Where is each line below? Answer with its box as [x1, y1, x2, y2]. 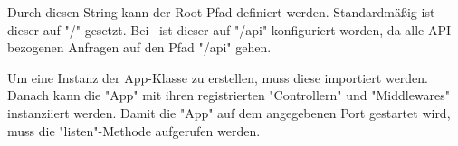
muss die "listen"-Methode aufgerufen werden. [7, 121, 261, 140]
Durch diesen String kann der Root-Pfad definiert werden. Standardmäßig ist [7, 3, 435, 21]
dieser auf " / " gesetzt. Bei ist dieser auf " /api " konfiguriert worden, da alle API [7, 20, 452, 39]
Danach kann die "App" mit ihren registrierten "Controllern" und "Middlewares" [7, 86, 451, 105]
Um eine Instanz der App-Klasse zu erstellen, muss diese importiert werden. [7, 68, 429, 87]
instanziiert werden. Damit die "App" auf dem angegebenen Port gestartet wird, [7, 103, 451, 122]
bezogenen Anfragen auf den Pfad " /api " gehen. [7, 38, 272, 57]
